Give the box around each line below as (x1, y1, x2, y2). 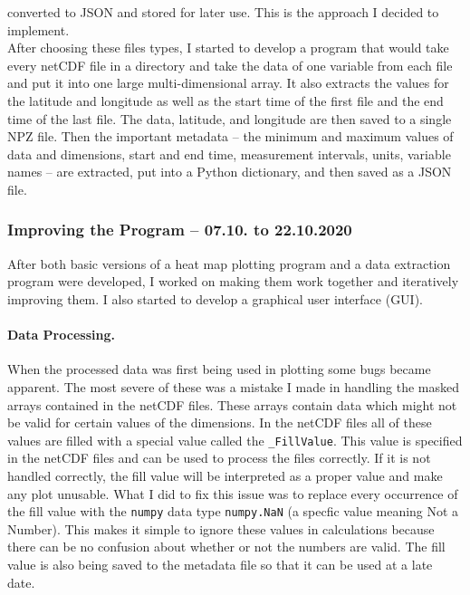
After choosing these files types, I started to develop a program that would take (7, 38, 449, 57)
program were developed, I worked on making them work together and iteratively (7, 272, 459, 291)
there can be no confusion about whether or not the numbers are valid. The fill (7, 537, 446, 556)
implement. (7, 20, 70, 39)
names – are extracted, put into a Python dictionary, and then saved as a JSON (7, 162, 452, 181)
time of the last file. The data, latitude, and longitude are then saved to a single (7, 109, 452, 128)
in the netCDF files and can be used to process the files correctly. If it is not (7, 448, 431, 467)
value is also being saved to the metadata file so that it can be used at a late (7, 554, 433, 573)
